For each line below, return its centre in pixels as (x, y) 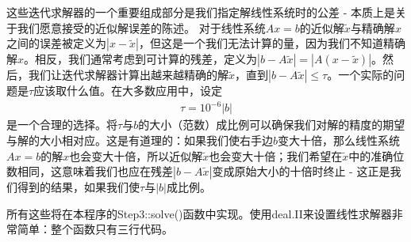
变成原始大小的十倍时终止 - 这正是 (301, 171)
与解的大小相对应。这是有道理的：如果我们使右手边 (140, 140)
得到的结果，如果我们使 (78, 187)
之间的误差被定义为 (56, 43)
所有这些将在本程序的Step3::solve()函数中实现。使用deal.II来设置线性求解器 (199, 213)
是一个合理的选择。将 (62, 125)
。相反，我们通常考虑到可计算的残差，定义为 (141, 59)
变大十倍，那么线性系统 (339, 140)
